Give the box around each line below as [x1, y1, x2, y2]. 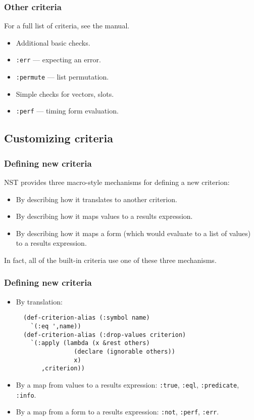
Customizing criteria [4, 130, 113, 146]
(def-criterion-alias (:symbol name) [23, 314, 150, 322]
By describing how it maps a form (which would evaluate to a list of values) [16, 227, 251, 238]
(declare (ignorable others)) [74, 348, 175, 355]
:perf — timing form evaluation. [16, 105, 119, 116]
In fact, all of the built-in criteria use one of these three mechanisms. [4, 254, 217, 265]
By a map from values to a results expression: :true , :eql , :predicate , [16, 379, 239, 390]
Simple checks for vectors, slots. [16, 88, 114, 99]
